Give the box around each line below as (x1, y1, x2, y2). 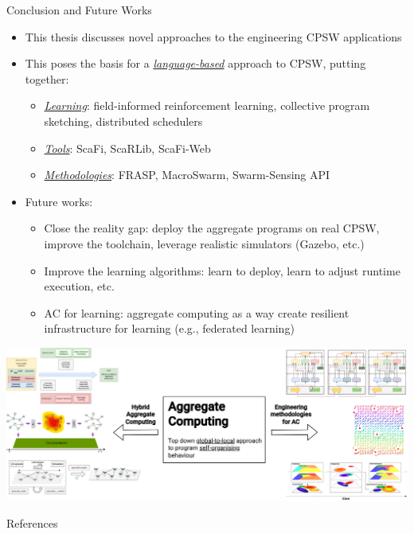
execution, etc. (44, 278, 115, 294)
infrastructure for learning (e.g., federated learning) (44, 320, 295, 337)
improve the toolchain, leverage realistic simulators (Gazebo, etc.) (44, 235, 365, 251)
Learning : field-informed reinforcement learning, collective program (44, 97, 370, 114)
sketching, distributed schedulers (44, 112, 203, 129)
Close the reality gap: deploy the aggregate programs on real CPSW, (44, 220, 380, 236)
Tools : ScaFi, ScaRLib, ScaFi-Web (44, 139, 211, 156)
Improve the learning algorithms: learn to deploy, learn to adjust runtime (44, 262, 400, 279)
